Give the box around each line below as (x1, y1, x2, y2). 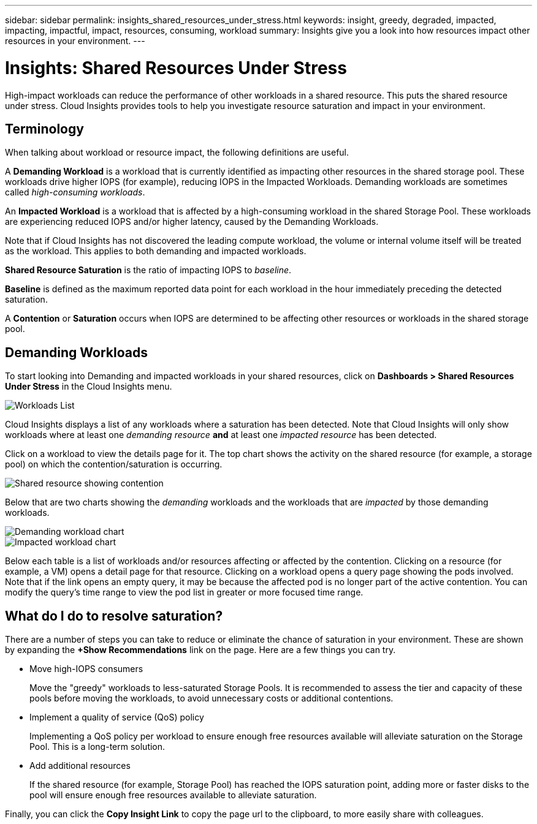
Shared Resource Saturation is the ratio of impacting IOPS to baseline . (5, 265, 292, 276)
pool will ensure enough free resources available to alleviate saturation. (29, 790, 317, 801)
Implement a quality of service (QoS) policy (29, 712, 204, 723)
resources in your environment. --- (5, 36, 145, 46)
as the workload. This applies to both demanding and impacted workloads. (5, 246, 307, 257)
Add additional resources (29, 760, 131, 771)
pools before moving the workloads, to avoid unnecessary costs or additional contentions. (29, 693, 394, 704)
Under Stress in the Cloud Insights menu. (5, 381, 172, 392)
